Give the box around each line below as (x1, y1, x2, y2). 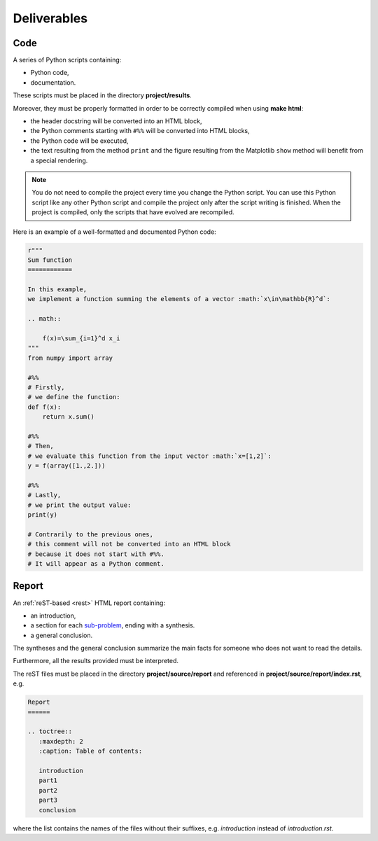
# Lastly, (27, 491, 62, 499)
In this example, (27, 286, 87, 293)
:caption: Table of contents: (38, 747, 143, 756)
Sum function (27, 256, 73, 264)
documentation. (30, 78, 76, 87)
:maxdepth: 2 (38, 737, 84, 745)
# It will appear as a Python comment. (27, 560, 164, 568)
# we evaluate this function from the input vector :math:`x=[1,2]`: (27, 452, 272, 460)
